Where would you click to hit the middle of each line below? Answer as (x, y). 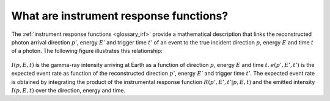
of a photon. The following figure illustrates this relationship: (87, 51)
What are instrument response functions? (120, 16)
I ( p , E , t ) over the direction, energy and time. (68, 90)
